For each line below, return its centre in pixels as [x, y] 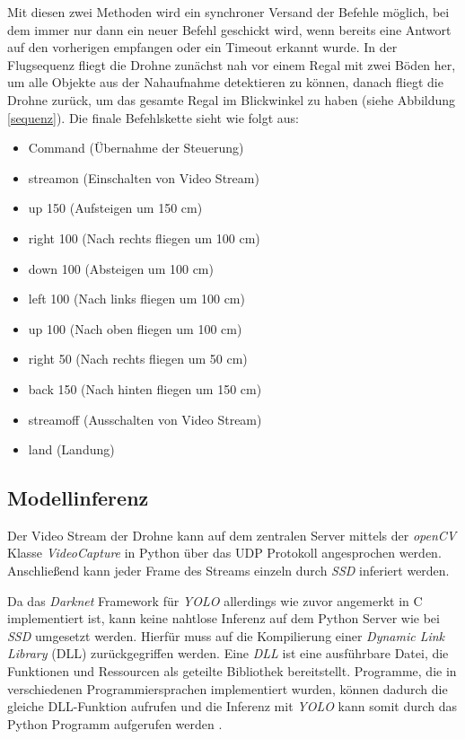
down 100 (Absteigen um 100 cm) [121, 268]
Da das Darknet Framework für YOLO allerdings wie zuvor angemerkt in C [215, 600]
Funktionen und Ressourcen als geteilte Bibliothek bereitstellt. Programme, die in [232, 671]
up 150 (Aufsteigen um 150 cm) [115, 208]
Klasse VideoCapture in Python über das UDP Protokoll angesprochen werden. [224, 553]
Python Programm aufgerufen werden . [115, 723]
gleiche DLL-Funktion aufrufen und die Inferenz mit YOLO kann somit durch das [232, 706]
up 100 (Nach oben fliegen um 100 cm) [135, 328]
